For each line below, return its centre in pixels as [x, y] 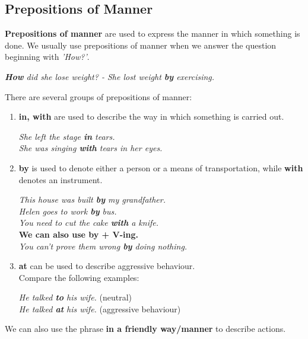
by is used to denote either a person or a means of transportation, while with [161, 167]
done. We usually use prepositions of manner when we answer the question [141, 45]
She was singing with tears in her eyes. [91, 148]
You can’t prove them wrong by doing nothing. [103, 246]
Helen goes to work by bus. [68, 211]
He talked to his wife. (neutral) [75, 297]
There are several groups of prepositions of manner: [99, 96]
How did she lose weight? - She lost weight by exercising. [110, 76]
